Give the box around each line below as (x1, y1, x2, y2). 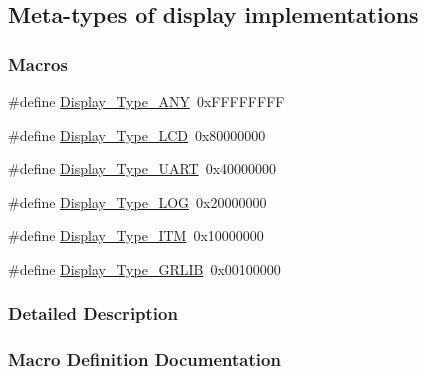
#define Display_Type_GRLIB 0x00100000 (8, 258, 281, 279)
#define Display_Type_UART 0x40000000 (8, 158, 277, 179)
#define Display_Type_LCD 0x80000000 (8, 124, 266, 145)
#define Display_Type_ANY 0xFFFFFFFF (8, 91, 285, 111)
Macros (8, 51, 68, 76)
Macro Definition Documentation (8, 347, 281, 372)
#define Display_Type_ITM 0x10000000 (8, 225, 264, 246)
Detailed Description (8, 301, 178, 326)
